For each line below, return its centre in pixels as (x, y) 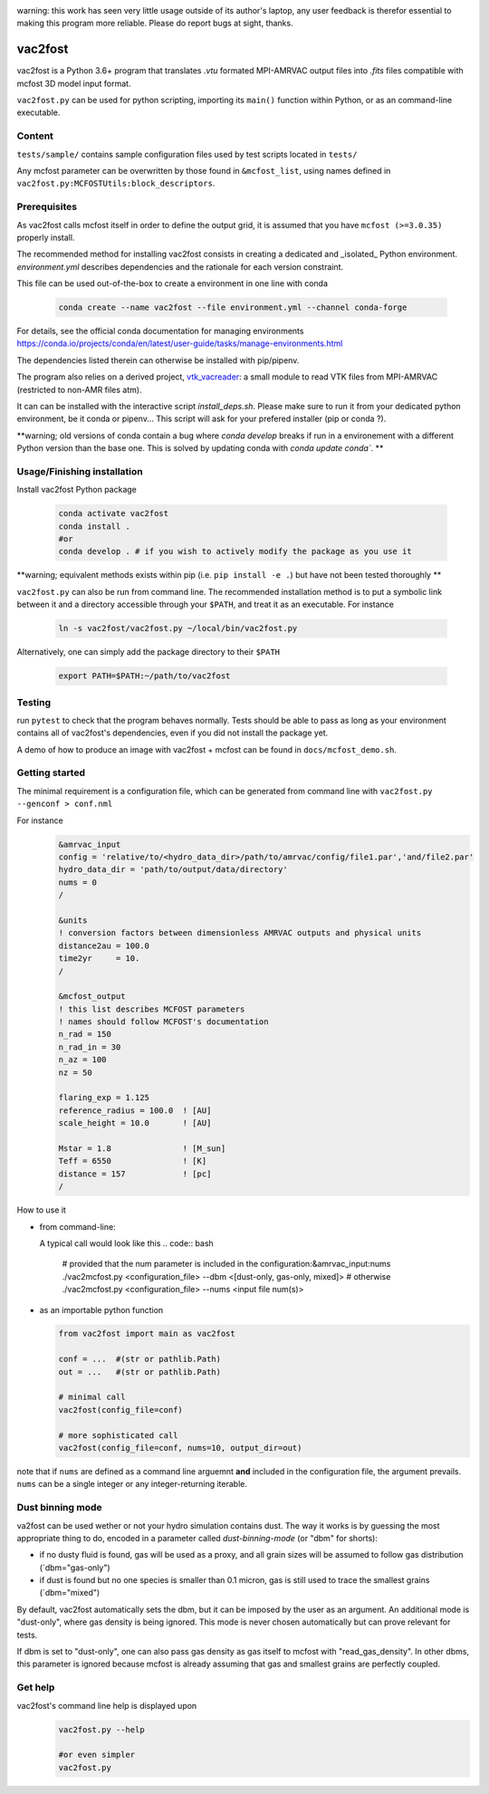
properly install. (46, 237)
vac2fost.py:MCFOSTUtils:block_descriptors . (116, 183)
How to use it (42, 1210)
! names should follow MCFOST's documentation (163, 1022)
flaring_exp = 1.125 (104, 1098)
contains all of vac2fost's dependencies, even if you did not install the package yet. (173, 733)
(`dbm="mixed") (70, 1593)
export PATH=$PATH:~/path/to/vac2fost (144, 676)
